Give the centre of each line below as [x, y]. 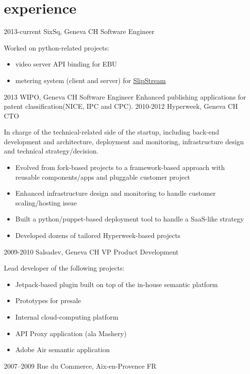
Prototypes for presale [48, 300]
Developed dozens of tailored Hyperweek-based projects [98, 235]
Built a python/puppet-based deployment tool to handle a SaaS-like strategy [130, 219]
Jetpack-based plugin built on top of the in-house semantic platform [117, 284]
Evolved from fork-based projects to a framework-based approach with [120, 167]
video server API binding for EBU [66, 64]
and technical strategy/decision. [51, 151]
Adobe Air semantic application [62, 349]
